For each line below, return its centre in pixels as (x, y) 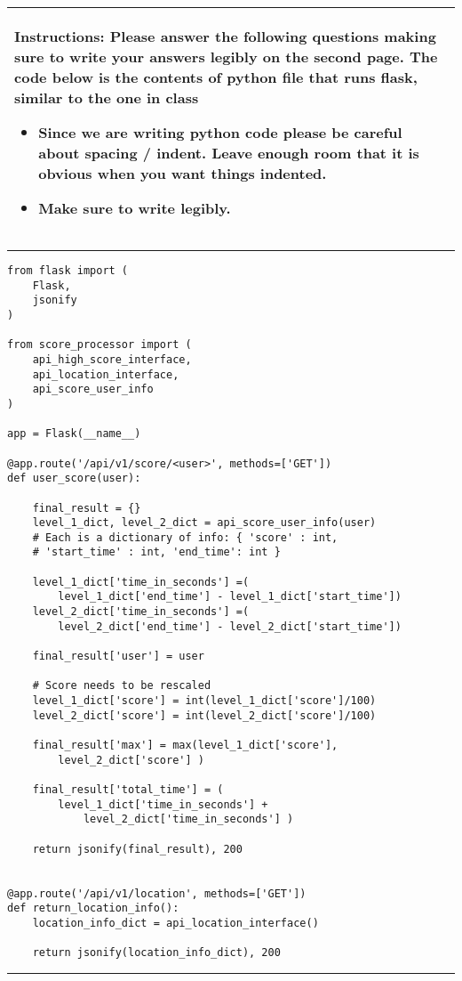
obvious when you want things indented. (183, 173)
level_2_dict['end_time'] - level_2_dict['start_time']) (230, 626)
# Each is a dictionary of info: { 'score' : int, (185, 537)
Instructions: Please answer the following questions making (225, 36)
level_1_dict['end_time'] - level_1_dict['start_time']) (230, 597)
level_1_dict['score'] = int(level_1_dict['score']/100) (204, 701)
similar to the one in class (107, 97)
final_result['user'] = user (118, 657)
